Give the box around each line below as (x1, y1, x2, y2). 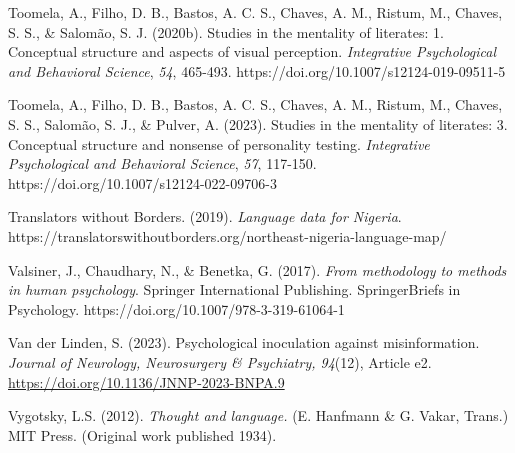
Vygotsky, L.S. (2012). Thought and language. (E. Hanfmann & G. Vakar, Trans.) (8, 405, 509, 426)
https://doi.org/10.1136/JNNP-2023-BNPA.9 (8, 371, 285, 392)
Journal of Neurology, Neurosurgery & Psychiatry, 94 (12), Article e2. (8, 351, 432, 372)
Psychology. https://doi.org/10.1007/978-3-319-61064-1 (8, 298, 345, 319)
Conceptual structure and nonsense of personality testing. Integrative (8, 133, 430, 154)
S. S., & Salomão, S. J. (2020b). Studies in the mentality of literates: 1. (8, 21, 444, 42)
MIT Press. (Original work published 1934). (8, 424, 277, 445)
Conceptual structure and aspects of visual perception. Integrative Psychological (8, 41, 497, 62)
